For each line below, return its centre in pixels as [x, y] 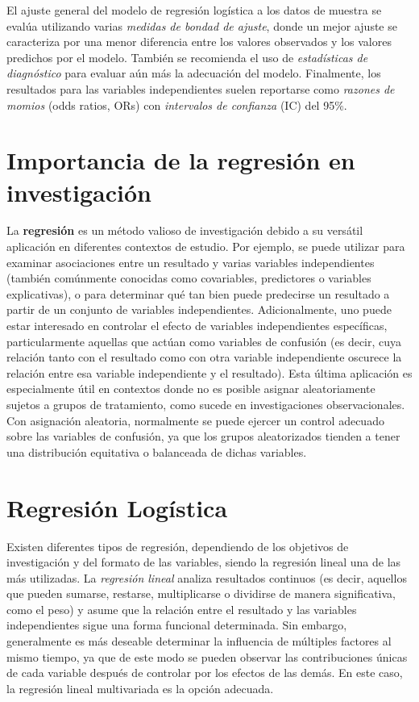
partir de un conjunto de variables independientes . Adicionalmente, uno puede [199, 309]
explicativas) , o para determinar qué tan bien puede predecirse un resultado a [198, 293]
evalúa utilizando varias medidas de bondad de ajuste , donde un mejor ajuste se [202, 25]
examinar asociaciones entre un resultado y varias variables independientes [191, 262]
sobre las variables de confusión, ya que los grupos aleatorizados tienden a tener [203, 436]
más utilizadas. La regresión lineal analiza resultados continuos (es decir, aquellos [207, 577]
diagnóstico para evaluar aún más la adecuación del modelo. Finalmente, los [194, 73]
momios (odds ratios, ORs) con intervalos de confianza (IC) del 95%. [177, 104]
